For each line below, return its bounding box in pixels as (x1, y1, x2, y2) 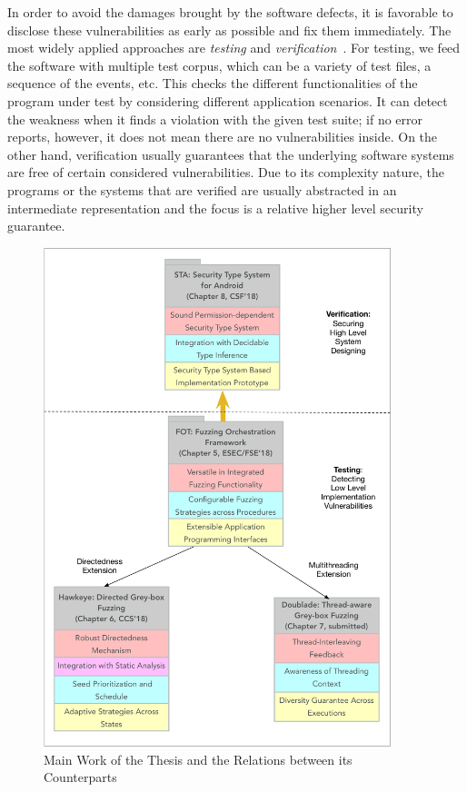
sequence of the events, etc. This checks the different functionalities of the (7, 74, 418, 93)
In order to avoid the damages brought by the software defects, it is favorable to (7, 3, 453, 21)
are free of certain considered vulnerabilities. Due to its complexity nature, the (7, 163, 444, 182)
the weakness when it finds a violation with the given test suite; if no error (7, 109, 423, 128)
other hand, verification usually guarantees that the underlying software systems (7, 144, 454, 163)
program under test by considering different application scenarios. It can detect (7, 91, 448, 110)
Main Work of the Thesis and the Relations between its (44, 749, 353, 768)
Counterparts (44, 767, 117, 787)
